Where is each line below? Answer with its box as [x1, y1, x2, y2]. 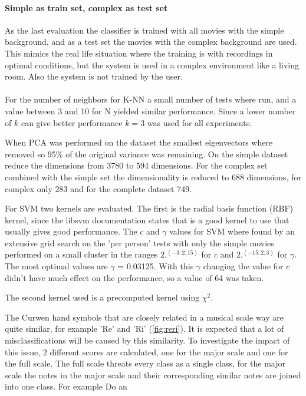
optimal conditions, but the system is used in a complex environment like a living [5, 58, 299, 71]
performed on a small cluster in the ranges [5, 248, 158, 260]
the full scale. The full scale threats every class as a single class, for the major [5, 357, 285, 369]
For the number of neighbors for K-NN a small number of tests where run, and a [5, 93, 297, 105]
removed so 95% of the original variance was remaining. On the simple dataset [5, 147, 288, 160]
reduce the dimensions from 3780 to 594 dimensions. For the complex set [5, 159, 268, 171]
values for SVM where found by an [169, 225, 295, 237]
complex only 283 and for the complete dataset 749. [5, 182, 192, 194]
